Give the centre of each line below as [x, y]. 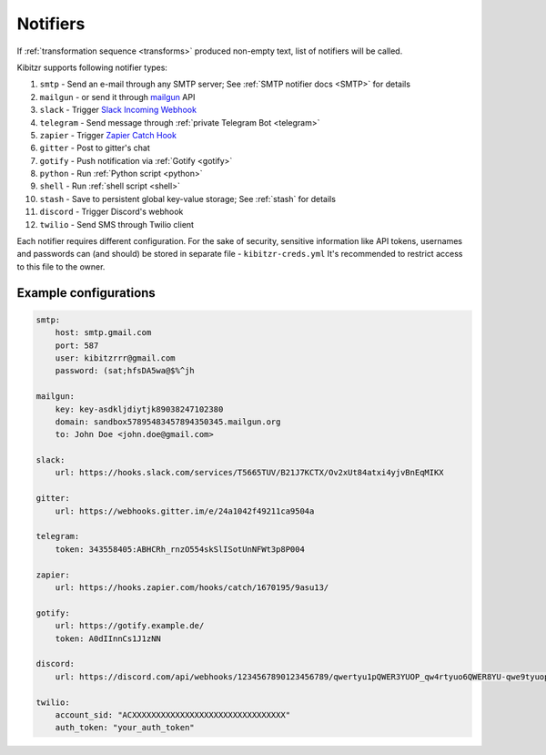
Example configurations [86, 293]
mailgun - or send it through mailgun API [117, 97]
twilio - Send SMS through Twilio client [117, 224]
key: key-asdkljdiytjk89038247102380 [139, 409]
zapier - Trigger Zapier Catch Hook [108, 135]
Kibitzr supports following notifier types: [92, 67]
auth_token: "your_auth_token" [125, 728]
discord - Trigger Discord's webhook [111, 212]
